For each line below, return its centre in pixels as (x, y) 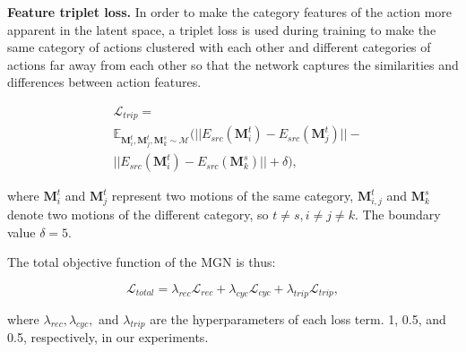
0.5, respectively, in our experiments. (108, 337)
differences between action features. (104, 82)
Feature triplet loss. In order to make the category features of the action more (230, 12)
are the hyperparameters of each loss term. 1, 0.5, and (298, 318)
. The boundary (397, 214)
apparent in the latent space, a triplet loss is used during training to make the (222, 29)
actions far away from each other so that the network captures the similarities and (233, 64)
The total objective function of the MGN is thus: (142, 262)
